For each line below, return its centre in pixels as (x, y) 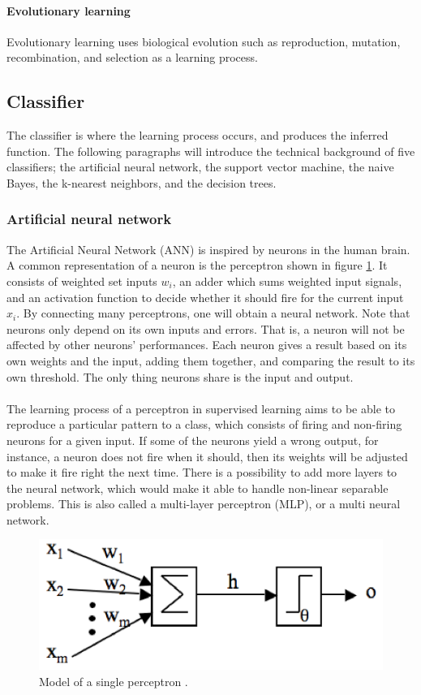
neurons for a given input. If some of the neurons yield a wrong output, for (193, 440)
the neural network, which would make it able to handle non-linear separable (198, 488)
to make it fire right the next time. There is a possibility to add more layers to (202, 472)
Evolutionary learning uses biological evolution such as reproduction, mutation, (204, 41)
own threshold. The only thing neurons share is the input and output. (180, 376)
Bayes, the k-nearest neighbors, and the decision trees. (142, 182)
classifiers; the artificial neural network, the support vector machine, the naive (200, 167)
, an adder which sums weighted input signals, (287, 281)
